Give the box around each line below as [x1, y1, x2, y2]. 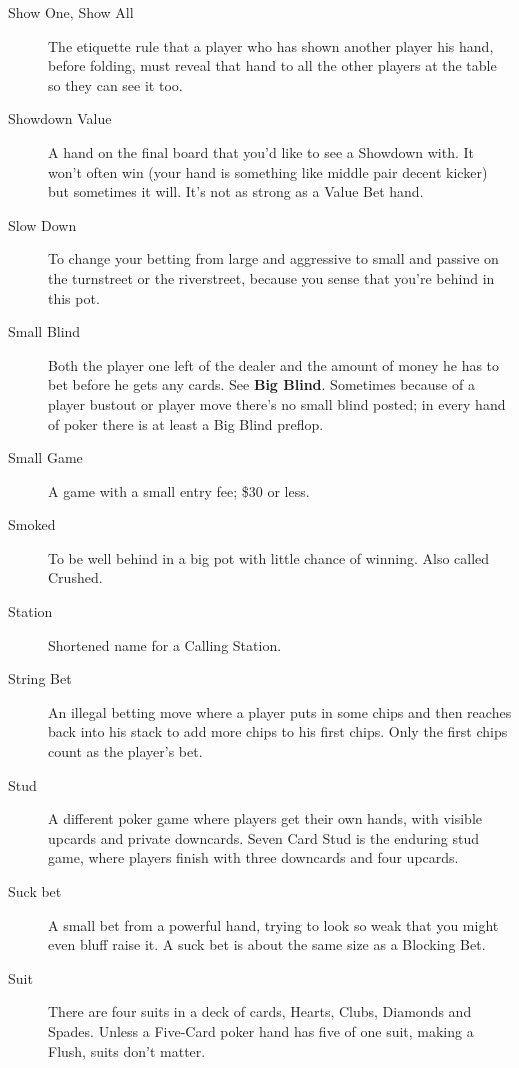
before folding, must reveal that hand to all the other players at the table [48, 55, 497, 76]
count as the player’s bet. [48, 741, 203, 762]
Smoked [8, 514, 56, 535]
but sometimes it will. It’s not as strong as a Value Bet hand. [48, 181, 424, 202]
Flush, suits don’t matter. [48, 1040, 206, 1061]
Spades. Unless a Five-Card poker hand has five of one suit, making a [48, 1020, 474, 1041]
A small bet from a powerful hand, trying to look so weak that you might [48, 914, 499, 935]
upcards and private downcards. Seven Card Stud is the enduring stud [48, 827, 480, 848]
